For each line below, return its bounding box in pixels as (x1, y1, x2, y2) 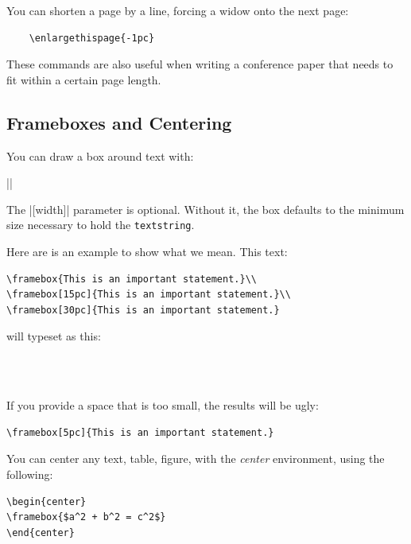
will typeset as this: (6, 328, 101, 344)
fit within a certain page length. (6, 71, 161, 87)
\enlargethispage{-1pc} (29, 32, 155, 44)
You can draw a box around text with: (6, 147, 194, 164)
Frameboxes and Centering (6, 110, 232, 134)
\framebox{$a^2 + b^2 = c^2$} (6, 511, 166, 523)
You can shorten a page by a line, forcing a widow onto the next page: (6, 2, 349, 18)
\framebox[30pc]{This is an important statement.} (6, 304, 280, 316)
